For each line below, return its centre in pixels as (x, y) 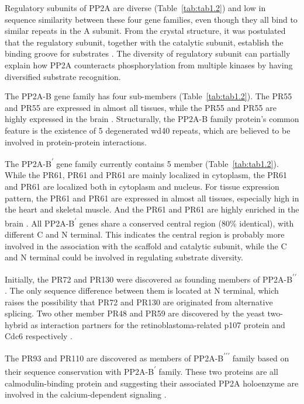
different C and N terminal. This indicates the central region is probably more (145, 234)
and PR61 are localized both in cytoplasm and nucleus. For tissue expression (142, 186)
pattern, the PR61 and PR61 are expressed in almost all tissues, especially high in (152, 198)
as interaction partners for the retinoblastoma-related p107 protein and (158, 324)
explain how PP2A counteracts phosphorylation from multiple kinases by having (149, 65)
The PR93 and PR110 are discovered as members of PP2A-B (114, 358)
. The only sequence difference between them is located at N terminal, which (142, 290)
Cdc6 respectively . (39, 336)
